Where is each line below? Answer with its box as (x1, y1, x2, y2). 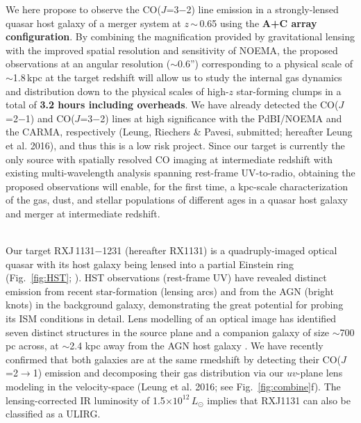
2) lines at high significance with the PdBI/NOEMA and (100, 110, 342, 125)
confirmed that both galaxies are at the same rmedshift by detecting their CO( (6, 351, 341, 366)
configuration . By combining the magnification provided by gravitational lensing (6, 29, 355, 44)
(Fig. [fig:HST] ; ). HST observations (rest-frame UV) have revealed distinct (6, 270, 327, 285)
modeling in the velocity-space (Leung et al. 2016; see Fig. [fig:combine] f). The (6, 379, 341, 394)
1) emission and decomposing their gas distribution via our (33, 365, 284, 380)
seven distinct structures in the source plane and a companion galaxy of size (6, 324, 330, 339)
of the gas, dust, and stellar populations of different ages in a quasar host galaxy (6, 192, 349, 207)
